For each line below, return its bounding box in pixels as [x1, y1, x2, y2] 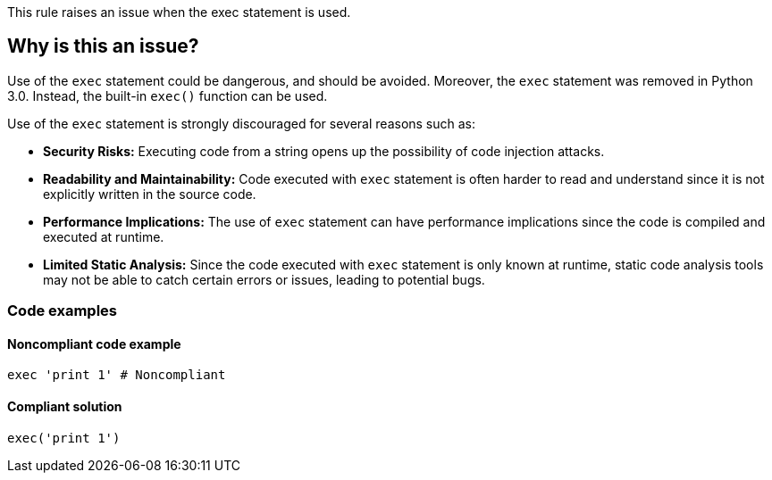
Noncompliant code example [7, 335, 181, 352]
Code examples [7, 302, 118, 320]
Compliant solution [7, 399, 122, 415]
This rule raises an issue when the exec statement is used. [7, 4, 351, 20]
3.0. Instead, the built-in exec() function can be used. [7, 87, 328, 103]
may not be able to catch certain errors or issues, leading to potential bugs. [43, 271, 485, 287]
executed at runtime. [43, 228, 164, 244]
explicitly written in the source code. [43, 186, 256, 202]
